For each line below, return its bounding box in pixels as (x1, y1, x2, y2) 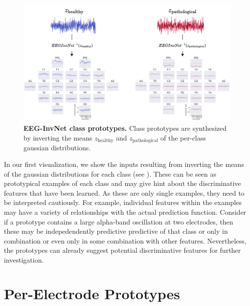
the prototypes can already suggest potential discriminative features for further (4, 245, 241, 255)
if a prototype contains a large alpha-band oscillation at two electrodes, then (4, 216, 233, 226)
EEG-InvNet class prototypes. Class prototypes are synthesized (23, 123, 227, 133)
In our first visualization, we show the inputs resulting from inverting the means (4, 159, 244, 169)
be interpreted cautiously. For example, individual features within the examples (4, 197, 242, 207)
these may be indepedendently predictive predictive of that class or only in (4, 226, 228, 236)
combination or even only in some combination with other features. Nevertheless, (4, 235, 247, 245)
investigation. (4, 254, 44, 265)
